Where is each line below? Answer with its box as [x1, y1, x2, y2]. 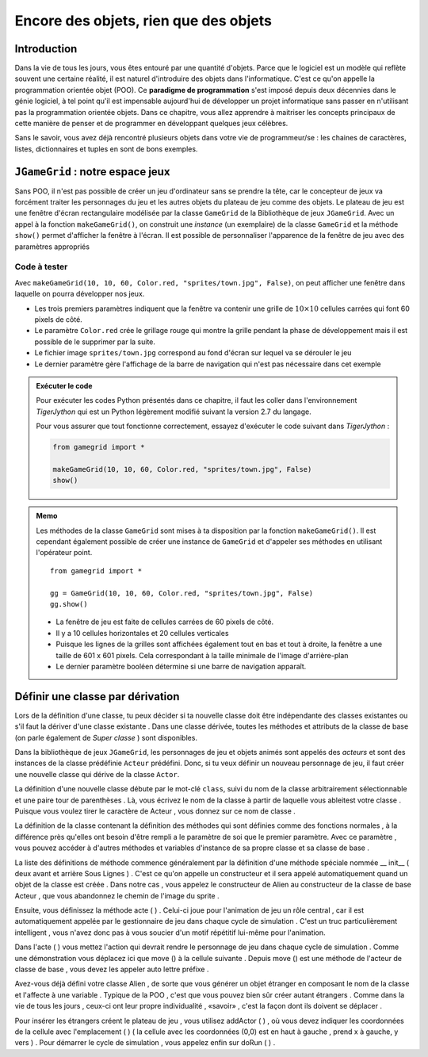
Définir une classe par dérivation [14, 690, 180, 703]
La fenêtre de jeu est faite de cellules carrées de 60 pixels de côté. [55, 617, 274, 626]
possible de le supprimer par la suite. [34, 337, 156, 347]
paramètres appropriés [14, 242, 90, 251]
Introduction [14, 42, 78, 56]
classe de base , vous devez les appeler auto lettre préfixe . [14, 964, 209, 975]
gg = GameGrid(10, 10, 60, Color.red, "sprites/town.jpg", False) [50, 588, 314, 598]
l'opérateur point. [36, 548, 93, 557]
